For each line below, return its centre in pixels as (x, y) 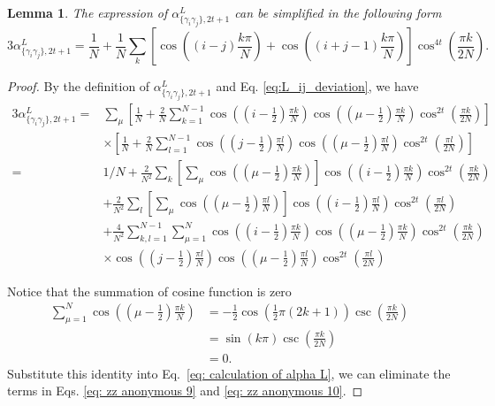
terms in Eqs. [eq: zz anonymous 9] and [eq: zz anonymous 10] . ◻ (185, 391)
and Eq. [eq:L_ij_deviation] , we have (317, 86)
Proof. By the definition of (79, 86)
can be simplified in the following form (338, 12)
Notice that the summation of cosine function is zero (149, 291)
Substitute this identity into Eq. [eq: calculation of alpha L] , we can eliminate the (229, 373)
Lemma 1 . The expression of (88, 12)
